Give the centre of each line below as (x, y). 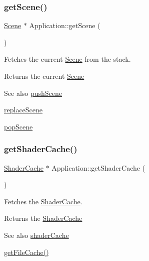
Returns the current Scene (44, 76)
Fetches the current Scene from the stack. (67, 59)
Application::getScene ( (65, 25)
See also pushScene (33, 93)
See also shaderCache (36, 235)
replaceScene (23, 110)
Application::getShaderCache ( (98, 167)
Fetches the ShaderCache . (43, 201)
